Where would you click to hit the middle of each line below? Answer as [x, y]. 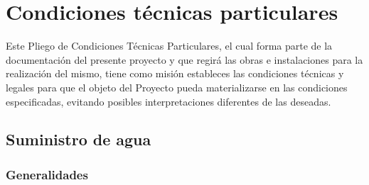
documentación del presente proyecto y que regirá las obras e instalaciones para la [184, 59]
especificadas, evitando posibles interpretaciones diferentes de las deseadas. [169, 101]
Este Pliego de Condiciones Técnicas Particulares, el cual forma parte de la [169, 46]
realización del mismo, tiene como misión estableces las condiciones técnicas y [175, 73]
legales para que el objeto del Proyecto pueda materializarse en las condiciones [177, 87]
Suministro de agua [79, 139]
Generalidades [47, 174]
